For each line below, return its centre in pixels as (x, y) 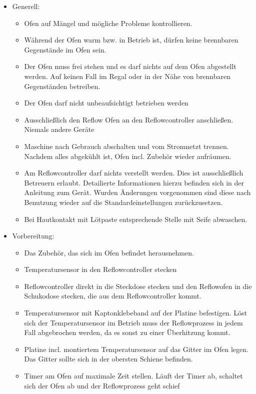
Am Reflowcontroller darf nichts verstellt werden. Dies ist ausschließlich (134, 173)
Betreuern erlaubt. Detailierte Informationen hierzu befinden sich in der (134, 182)
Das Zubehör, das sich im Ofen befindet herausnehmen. (109, 252)
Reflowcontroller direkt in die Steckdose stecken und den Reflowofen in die (138, 286)
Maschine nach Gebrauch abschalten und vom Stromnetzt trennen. (126, 146)
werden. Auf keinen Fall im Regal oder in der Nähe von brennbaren (127, 76)
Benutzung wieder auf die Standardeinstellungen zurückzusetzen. (123, 202)
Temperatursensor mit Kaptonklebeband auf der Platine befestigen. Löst (135, 313)
